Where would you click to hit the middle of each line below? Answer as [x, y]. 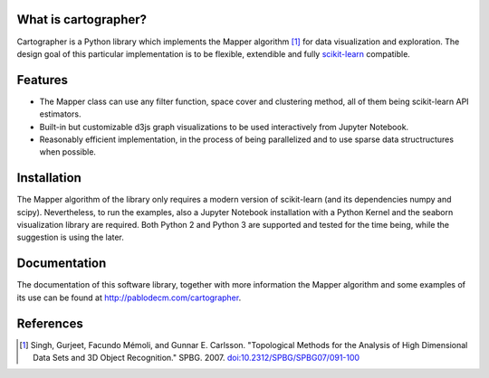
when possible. [68, 152]
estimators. [60, 114]
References [50, 323]
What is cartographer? [82, 19]
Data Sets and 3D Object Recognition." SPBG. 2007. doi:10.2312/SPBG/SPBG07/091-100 [197, 358]
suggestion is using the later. [70, 237]
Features [42, 80]
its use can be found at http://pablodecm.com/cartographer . [129, 298]
